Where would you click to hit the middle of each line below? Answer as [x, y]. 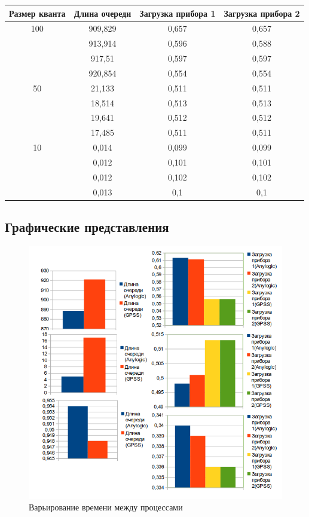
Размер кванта [37, 13]
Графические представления [87, 227]
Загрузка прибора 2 [262, 13]
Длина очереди [103, 13]
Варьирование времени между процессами [106, 507]
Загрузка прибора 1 [178, 13]
